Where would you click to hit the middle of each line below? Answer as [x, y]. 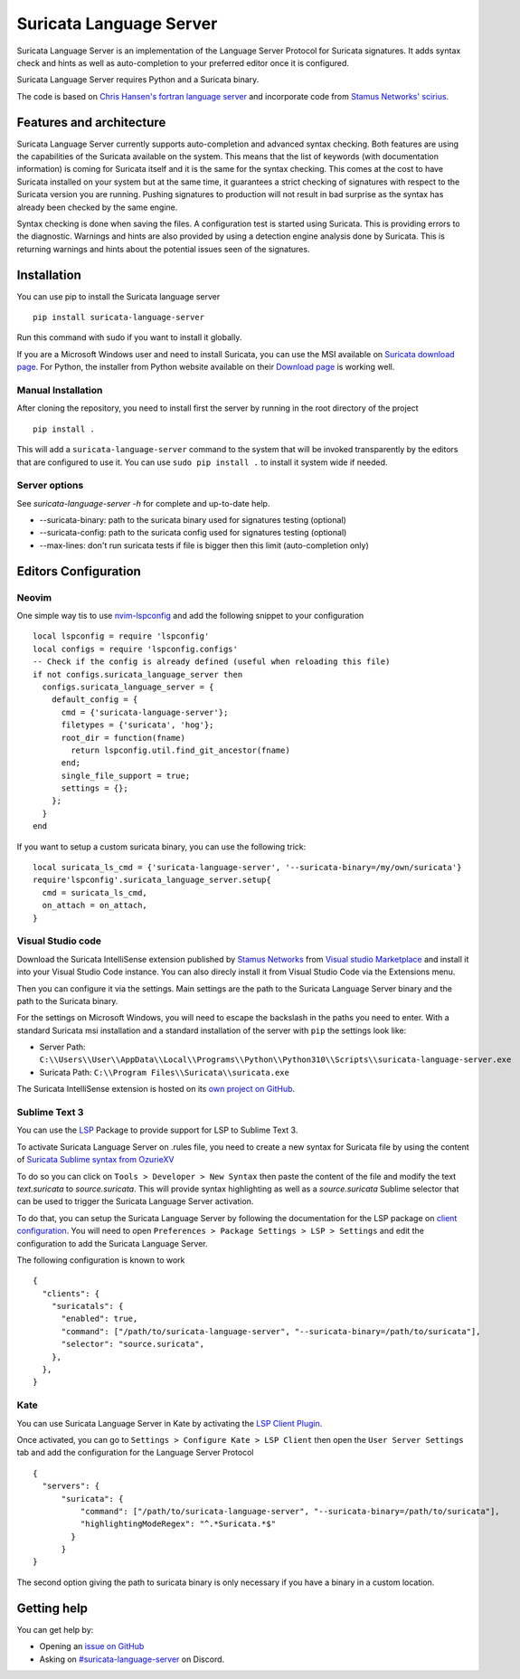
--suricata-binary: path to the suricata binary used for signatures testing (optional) [193, 520]
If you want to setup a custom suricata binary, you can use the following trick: [161, 847]
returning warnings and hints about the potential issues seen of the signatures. [163, 249]
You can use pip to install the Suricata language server [118, 296]
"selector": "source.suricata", [133, 1344]
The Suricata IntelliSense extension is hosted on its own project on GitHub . [156, 1089]
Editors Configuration [79, 571]
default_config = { [95, 700]
